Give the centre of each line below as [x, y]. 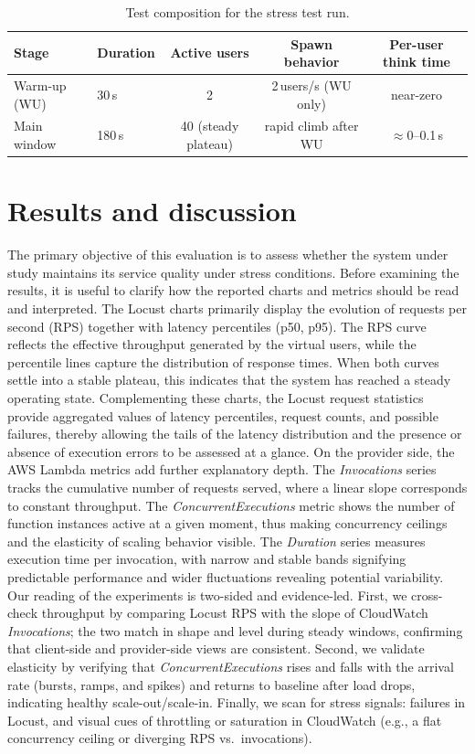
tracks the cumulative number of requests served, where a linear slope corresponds [237, 487]
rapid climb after [311, 126]
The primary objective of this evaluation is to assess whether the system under [228, 255]
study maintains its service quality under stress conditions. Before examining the [233, 272]
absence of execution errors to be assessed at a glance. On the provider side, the [231, 451]
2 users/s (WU [311, 85]
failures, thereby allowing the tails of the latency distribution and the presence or [235, 434]
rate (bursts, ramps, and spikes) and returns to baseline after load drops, [211, 684]
